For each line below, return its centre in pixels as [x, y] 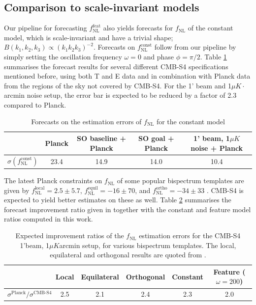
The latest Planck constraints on [53, 180]
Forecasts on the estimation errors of [86, 121]
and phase [159, 56]
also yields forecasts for [138, 28]
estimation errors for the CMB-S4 [190, 236]
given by [17, 190]
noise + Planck [217, 148]
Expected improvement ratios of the [70, 236]
